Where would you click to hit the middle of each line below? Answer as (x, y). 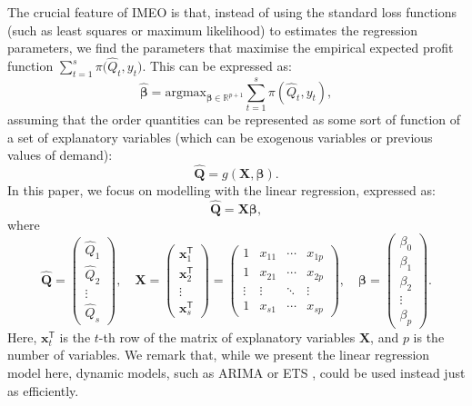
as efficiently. (43, 390)
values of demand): (60, 155)
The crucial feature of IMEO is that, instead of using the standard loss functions (232, 12)
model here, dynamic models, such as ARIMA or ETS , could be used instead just (236, 372)
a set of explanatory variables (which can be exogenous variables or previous (220, 137)
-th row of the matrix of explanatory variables (227, 337)
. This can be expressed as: (217, 65)
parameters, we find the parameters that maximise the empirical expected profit (231, 48)
